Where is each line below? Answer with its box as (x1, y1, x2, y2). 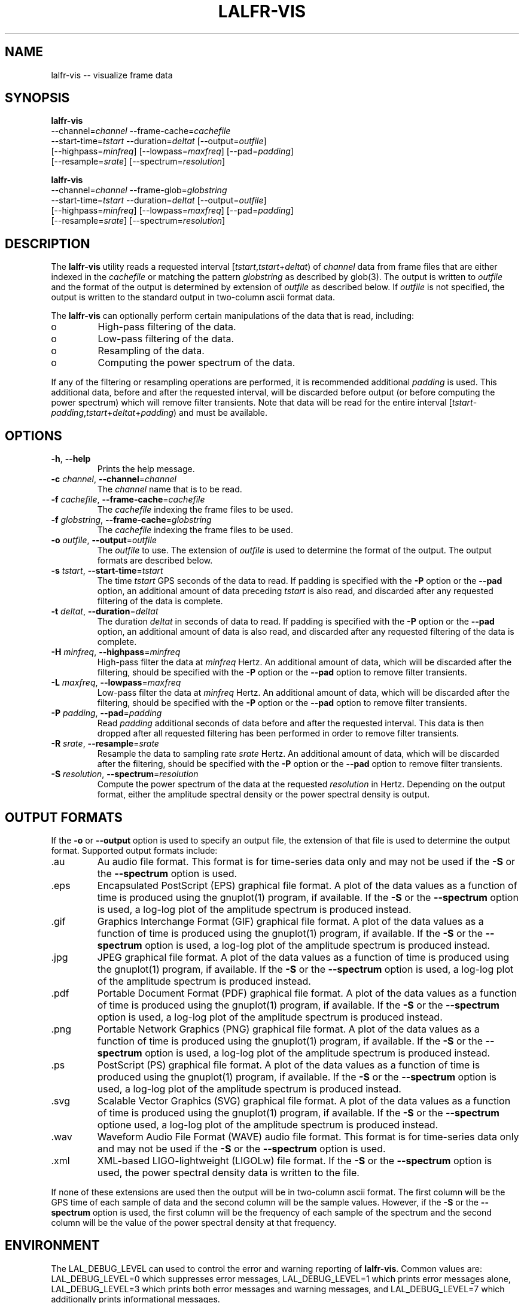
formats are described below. (97, 555, 213, 566)
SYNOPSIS (5, 90, 70, 106)
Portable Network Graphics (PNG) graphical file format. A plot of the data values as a (97, 1022, 480, 1035)
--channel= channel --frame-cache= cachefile (51, 126, 231, 136)
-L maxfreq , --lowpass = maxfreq (51, 677, 181, 688)
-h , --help (51, 453, 91, 464)
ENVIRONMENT (5, 1238, 100, 1253)
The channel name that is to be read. (97, 484, 242, 495)
